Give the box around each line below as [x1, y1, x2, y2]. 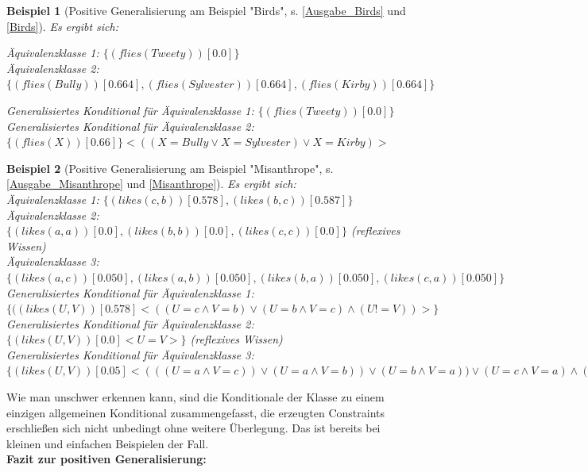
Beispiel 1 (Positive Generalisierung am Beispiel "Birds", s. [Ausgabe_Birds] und [6, 2, 406, 18]
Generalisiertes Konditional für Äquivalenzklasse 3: [6, 346, 254, 363]
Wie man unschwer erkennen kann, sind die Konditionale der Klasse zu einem [6, 389, 385, 405]
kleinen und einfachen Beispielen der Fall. [6, 435, 209, 451]
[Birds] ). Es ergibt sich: [6, 17, 119, 34]
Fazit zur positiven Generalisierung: [6, 451, 207, 467]
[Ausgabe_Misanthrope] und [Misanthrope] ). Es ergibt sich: [6, 175, 296, 192]
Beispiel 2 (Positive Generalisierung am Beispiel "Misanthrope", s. [6, 159, 334, 176]
